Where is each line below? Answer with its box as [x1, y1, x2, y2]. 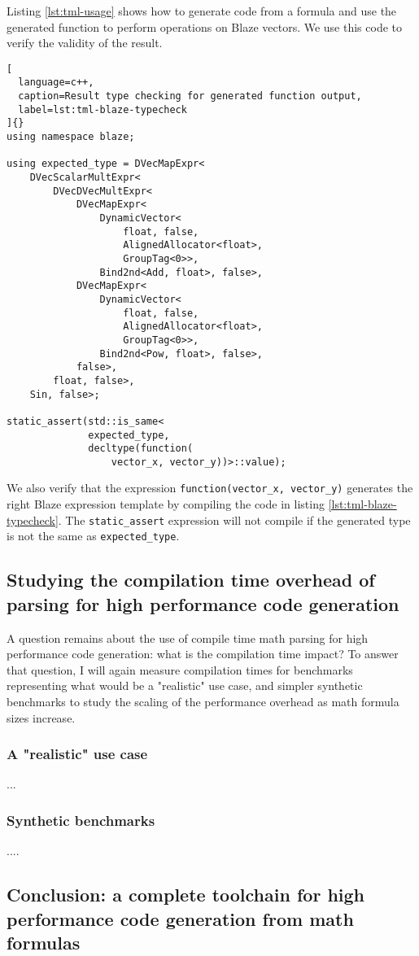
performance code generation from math [7, 906, 354, 931]
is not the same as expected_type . [7, 527, 180, 544]
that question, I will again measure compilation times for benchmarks [7, 661, 353, 678]
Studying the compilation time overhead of [7, 567, 375, 592]
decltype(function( [88, 443, 194, 455]
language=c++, [18, 76, 94, 89]
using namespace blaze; [7, 131, 135, 143]
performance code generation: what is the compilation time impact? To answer [7, 645, 399, 662]
